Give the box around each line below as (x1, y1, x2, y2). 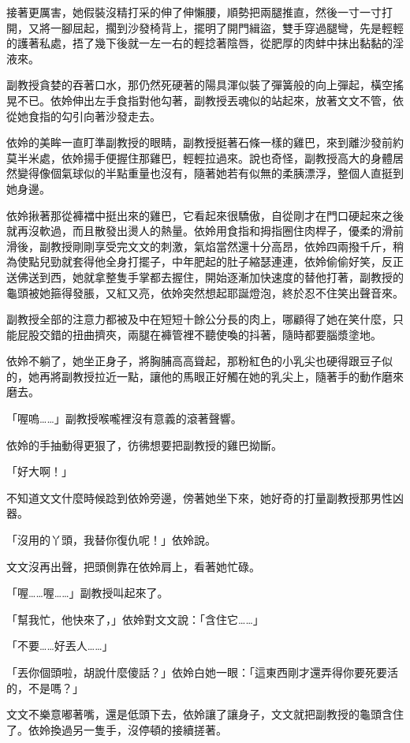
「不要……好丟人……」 (6, 637, 114, 654)
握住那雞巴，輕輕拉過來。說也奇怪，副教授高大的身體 (116, 149, 393, 166)
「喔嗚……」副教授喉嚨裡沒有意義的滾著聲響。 (6, 410, 242, 427)
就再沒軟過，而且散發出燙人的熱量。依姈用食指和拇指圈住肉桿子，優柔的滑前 (6, 222, 404, 239)
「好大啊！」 (6, 463, 73, 480)
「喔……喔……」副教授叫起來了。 (6, 584, 169, 601)
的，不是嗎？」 (6, 679, 84, 696)
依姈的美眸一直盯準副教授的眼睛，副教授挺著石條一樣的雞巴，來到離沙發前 (6, 134, 393, 151)
